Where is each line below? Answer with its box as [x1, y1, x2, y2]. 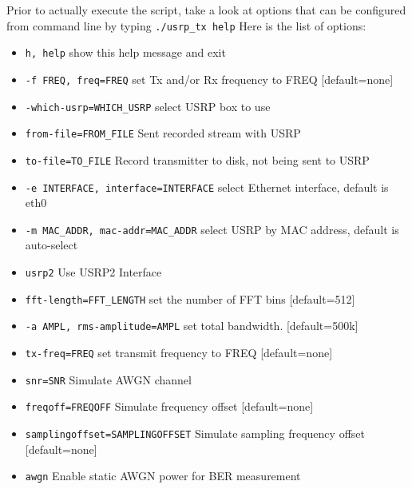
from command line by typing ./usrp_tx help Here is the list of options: [6, 17, 366, 34]
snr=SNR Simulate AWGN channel [25, 371, 192, 388]
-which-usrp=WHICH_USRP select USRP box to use [25, 97, 271, 114]
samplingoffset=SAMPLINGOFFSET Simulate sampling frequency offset [25, 424, 365, 441]
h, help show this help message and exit [25, 44, 226, 61]
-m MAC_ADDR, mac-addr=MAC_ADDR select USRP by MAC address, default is [25, 221, 399, 237]
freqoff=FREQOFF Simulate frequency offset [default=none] [25, 398, 314, 415]
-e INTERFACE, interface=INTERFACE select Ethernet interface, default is [25, 178, 389, 195]
